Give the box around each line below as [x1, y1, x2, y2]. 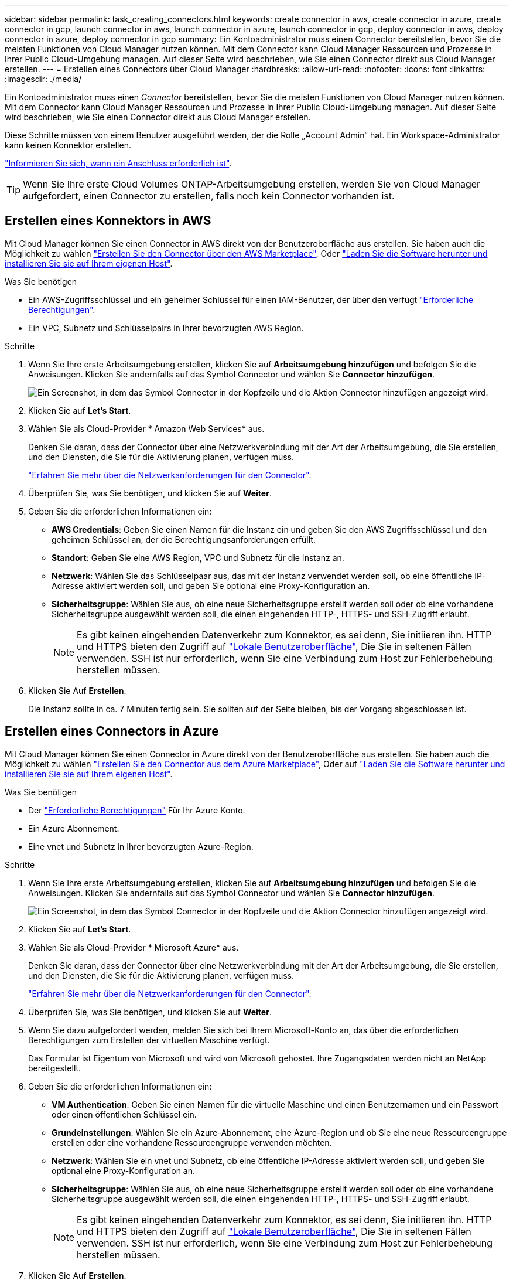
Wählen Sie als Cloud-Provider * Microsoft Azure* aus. [28, 942, 239, 952]
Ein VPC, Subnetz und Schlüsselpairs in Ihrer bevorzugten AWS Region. [28, 322, 304, 333]
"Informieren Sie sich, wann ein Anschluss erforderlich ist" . [5, 158, 232, 168]
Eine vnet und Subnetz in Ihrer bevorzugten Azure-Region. [28, 841, 254, 852]
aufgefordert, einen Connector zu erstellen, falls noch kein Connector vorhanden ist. [23, 190, 395, 202]
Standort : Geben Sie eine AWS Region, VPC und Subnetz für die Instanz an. [52, 552, 344, 563]
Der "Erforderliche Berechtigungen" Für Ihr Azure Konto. [28, 805, 245, 815]
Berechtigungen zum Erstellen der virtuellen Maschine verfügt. [28, 1034, 270, 1045]
